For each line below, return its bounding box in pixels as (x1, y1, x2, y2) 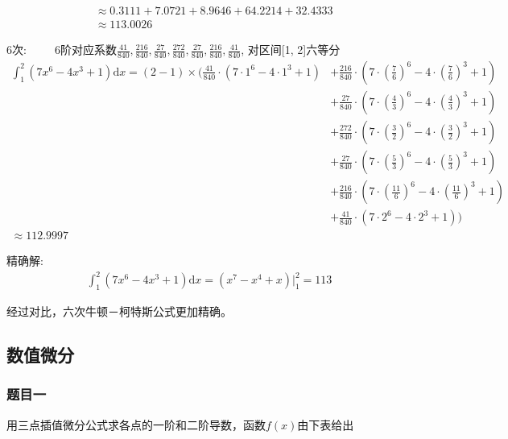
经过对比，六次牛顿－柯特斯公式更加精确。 (6, 303, 232, 320)
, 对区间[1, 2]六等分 (241, 41, 341, 58)
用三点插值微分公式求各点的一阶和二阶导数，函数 (6, 416, 266, 433)
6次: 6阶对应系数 (6, 41, 117, 58)
